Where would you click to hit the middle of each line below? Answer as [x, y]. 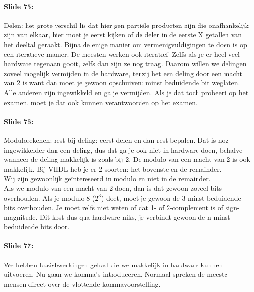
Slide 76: [19, 121]
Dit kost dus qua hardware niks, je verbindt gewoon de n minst [135, 217]
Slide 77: [19, 246]
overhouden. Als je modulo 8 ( [50, 198]
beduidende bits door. [37, 226]
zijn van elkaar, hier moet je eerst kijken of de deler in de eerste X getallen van [123, 35]
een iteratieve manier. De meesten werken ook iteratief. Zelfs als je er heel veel [122, 54]
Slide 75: [19, 6]
